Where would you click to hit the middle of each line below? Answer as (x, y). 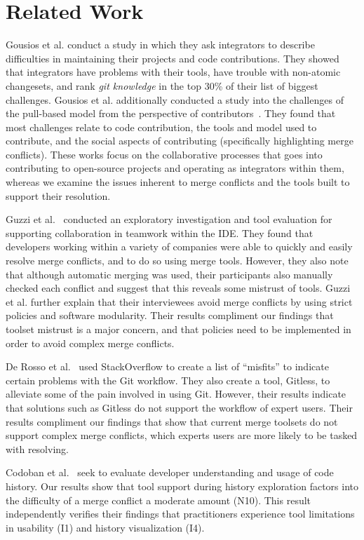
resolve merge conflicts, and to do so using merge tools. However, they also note (177, 261)
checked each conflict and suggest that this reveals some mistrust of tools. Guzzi (178, 288)
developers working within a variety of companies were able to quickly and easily (179, 247)
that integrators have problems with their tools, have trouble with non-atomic (173, 72)
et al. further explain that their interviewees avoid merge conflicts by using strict (179, 301)
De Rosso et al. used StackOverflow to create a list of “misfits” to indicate (167, 366)
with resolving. (37, 448)
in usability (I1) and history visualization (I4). (105, 527)
